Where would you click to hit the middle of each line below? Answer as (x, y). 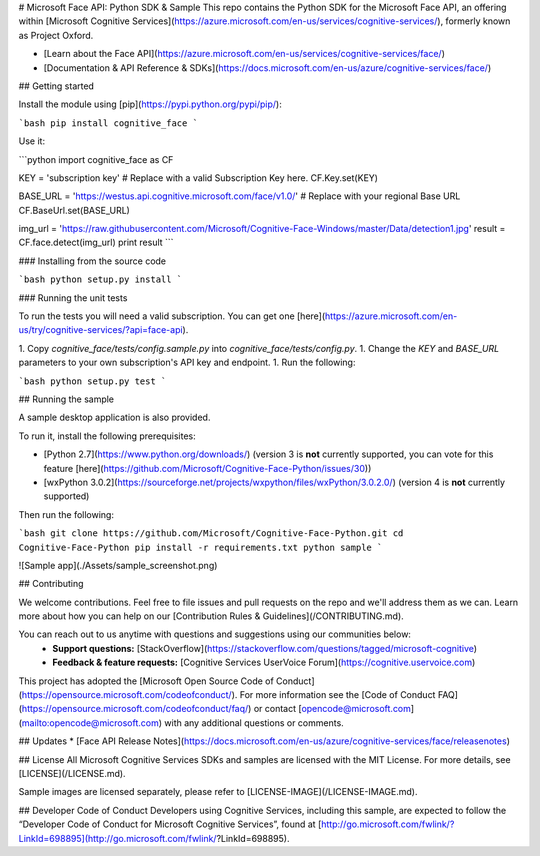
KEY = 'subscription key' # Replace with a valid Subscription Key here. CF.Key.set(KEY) (198, 177)
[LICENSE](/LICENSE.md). (72, 773)
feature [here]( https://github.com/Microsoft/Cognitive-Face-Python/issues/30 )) (207, 468)
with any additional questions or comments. (254, 722)
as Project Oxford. (56, 35)
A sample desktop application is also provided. (114, 417)
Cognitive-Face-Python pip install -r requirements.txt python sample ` (200, 547)
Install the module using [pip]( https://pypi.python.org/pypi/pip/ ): (150, 104)
